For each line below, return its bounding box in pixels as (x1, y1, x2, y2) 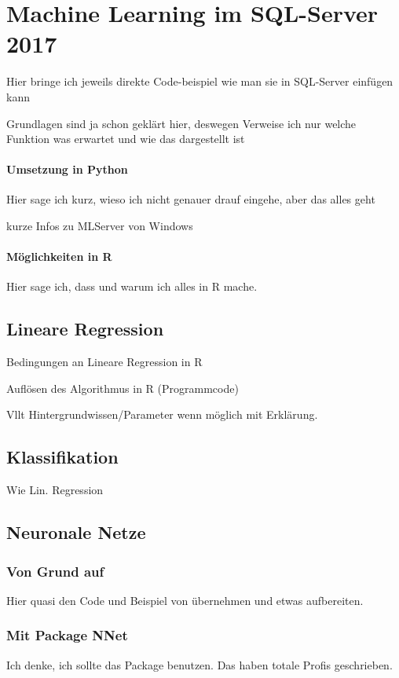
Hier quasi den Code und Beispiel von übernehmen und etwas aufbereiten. (6, 592, 364, 608)
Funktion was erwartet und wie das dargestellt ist (6, 130, 245, 147)
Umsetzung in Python (6, 161, 128, 178)
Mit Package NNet (6, 625, 128, 645)
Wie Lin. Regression (6, 482, 104, 498)
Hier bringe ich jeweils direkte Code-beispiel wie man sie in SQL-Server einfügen (6, 73, 394, 90)
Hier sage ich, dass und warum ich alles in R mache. (6, 278, 258, 295)
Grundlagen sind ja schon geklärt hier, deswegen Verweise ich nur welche (6, 115, 357, 131)
